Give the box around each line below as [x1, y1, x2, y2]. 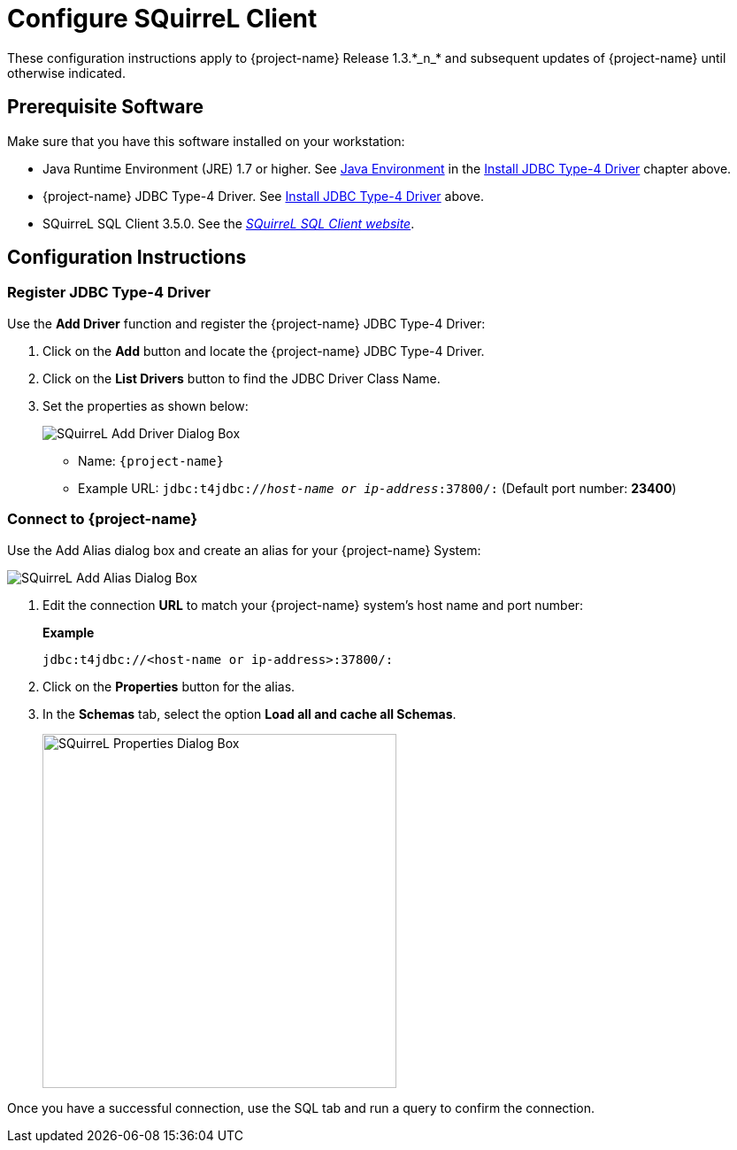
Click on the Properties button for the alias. [42, 678, 296, 694]
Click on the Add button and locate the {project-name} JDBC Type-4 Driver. [42, 343, 485, 359]
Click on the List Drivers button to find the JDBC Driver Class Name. [42, 370, 441, 386]
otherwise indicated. [7, 65, 126, 81]
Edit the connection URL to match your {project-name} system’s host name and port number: [42, 597, 584, 613]
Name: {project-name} [78, 452, 224, 468]
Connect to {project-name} [7, 510, 198, 529]
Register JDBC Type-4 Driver [7, 283, 211, 302]
